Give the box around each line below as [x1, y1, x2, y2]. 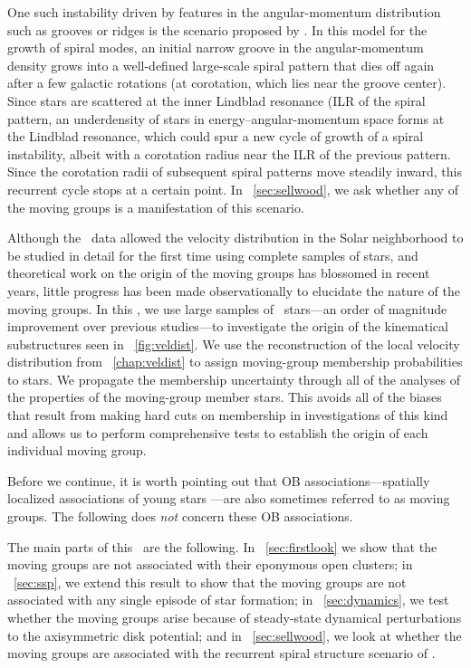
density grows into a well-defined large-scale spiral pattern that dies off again [7, 55, 435, 74]
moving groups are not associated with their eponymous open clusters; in [7, 555, 413, 574]
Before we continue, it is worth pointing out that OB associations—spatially [7, 471, 430, 490]
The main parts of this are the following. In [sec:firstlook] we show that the [7, 537, 437, 556]
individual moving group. [7, 441, 147, 460]
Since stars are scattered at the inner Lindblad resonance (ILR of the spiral [7, 91, 426, 110]
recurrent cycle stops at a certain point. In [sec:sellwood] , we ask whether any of [7, 179, 458, 198]
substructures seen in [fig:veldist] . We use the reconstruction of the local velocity [7, 334, 460, 353]
